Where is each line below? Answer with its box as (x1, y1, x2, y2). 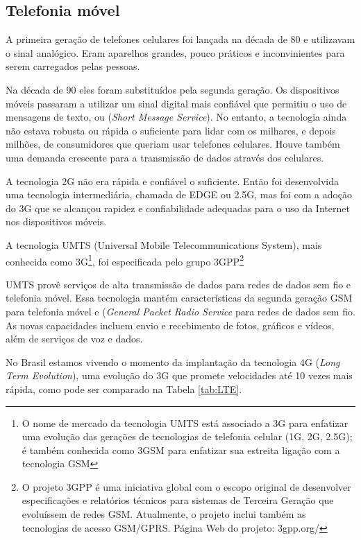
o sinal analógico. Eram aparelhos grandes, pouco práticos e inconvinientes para (6, 45, 345, 60)
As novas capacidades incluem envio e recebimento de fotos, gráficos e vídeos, (6, 317, 335, 332)
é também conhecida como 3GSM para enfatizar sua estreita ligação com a (22, 442, 340, 457)
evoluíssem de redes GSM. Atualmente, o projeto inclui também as (22, 507, 306, 521)
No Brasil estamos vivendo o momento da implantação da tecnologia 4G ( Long (6, 354, 340, 369)
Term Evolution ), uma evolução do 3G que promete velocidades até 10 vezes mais (6, 368, 353, 383)
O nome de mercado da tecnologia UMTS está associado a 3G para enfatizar (22, 415, 349, 430)
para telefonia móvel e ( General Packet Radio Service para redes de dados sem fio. (6, 304, 355, 318)
